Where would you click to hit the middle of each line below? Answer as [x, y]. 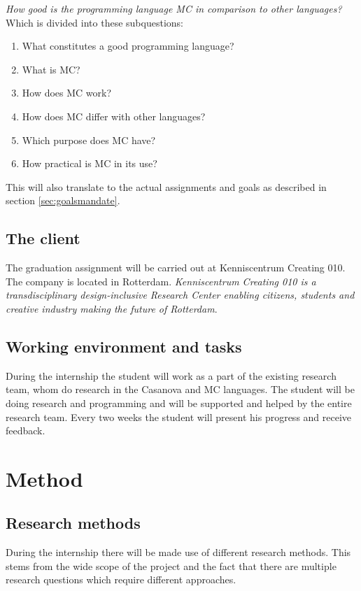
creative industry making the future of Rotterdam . [112, 308]
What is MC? [51, 69]
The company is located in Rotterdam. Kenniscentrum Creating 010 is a [161, 281]
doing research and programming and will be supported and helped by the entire [179, 403]
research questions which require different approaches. [121, 579]
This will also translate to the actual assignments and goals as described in [166, 186]
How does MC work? [67, 93]
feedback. [26, 430]
